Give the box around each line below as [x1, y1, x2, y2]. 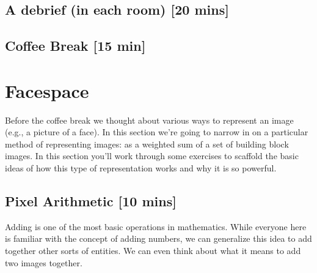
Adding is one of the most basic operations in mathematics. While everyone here [5, 220, 307, 233]
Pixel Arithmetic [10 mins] [5, 192, 177, 211]
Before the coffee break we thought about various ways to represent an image [5, 113, 294, 126]
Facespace [5, 78, 89, 103]
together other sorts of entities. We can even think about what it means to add [5, 244, 301, 257]
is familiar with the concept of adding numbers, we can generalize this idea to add [5, 232, 312, 245]
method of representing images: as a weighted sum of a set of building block [5, 137, 289, 150]
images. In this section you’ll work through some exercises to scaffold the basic [5, 149, 299, 162]
